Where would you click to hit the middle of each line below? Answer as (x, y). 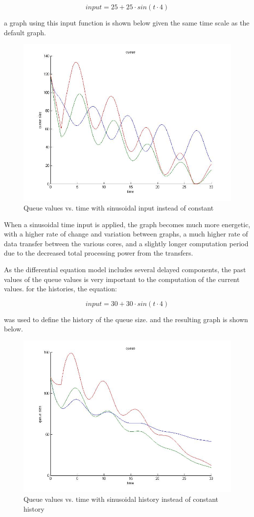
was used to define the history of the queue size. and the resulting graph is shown (126, 319)
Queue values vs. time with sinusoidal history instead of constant (121, 499)
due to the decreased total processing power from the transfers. (99, 253)
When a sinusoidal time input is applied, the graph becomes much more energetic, (127, 224)
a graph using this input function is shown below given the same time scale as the (127, 23)
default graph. (25, 32)
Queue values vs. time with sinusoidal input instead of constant (119, 208)
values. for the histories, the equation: (60, 289)
